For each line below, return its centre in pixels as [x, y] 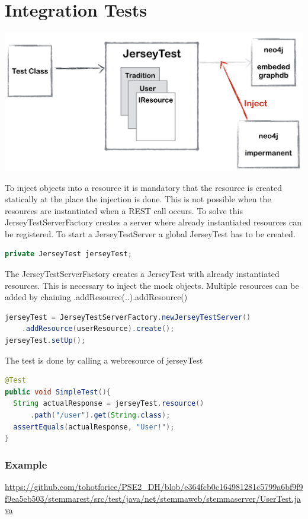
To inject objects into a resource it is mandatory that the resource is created [144, 187]
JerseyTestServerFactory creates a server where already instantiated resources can [153, 222]
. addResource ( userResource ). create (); [98, 329]
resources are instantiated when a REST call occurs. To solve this [124, 210]
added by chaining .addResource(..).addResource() [96, 297]
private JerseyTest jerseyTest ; [68, 254]
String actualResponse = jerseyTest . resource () [109, 404]
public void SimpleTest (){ [58, 392]
